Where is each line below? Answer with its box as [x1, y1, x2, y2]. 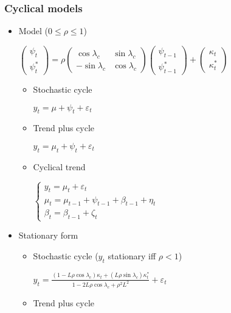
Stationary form [18, 229, 78, 242]
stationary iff [108, 249, 156, 262]
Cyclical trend [33, 160, 86, 173]
